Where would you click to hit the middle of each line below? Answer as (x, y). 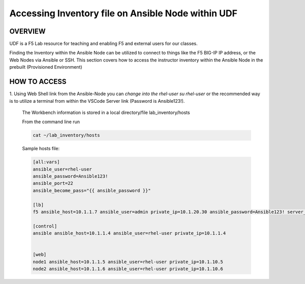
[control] (45, 226)
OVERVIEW (27, 31)
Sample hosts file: (41, 149)
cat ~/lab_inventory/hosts (66, 135)
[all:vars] (46, 162)
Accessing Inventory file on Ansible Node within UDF (123, 13)
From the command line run (51, 122)
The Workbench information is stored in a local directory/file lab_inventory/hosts (106, 112)
